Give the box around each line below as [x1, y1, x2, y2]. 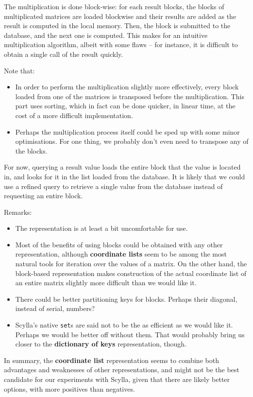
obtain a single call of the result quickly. [4, 49, 123, 59]
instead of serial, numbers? [15, 303, 95, 313]
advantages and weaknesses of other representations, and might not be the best [4, 364, 239, 375]
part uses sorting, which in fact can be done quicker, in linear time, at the [15, 101, 236, 111]
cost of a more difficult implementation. [15, 110, 133, 120]
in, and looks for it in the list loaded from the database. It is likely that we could [4, 171, 245, 181]
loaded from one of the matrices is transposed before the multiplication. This [15, 91, 244, 101]
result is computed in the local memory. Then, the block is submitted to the [4, 20, 231, 31]
